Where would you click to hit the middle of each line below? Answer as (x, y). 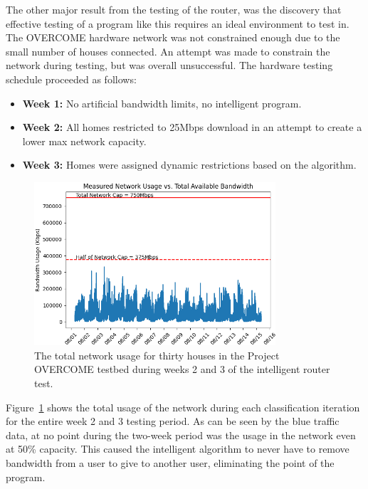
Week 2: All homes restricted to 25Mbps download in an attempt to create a (192, 127)
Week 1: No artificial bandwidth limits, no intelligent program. (162, 103)
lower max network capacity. (84, 141)
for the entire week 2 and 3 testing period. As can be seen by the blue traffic (173, 421)
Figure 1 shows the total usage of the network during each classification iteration (183, 407)
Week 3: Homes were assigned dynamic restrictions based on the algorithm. (189, 165)
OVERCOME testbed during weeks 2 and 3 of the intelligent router (182, 369)
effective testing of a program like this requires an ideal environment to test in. (178, 23)
